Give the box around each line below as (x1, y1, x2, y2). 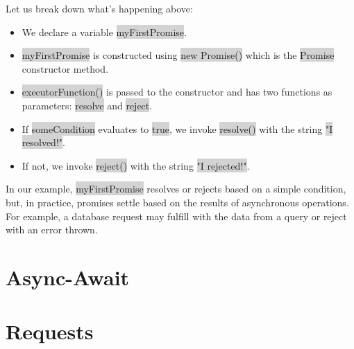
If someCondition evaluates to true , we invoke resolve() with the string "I (22, 121, 333, 136)
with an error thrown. (6, 222, 98, 237)
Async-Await (6, 262, 130, 291)
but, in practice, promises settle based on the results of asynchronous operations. (6, 195, 349, 209)
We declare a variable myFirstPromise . (22, 24, 187, 39)
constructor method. (22, 61, 109, 75)
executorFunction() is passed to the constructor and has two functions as (22, 84, 332, 99)
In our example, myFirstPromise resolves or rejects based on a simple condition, (6, 181, 346, 196)
